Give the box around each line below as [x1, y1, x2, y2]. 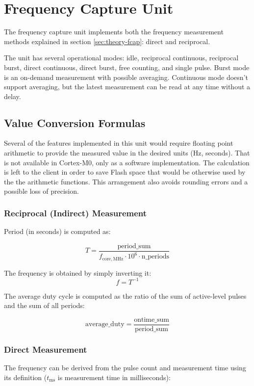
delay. [4, 91, 21, 101]
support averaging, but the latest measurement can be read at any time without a [4, 81, 251, 92]
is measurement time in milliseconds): [57, 372, 171, 382]
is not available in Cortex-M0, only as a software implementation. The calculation [4, 157, 250, 167]
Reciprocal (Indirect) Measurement [4, 206, 147, 219]
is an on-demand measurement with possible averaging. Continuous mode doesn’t [4, 72, 248, 82]
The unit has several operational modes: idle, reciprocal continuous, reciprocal [4, 52, 239, 63]
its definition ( [4, 372, 47, 382]
